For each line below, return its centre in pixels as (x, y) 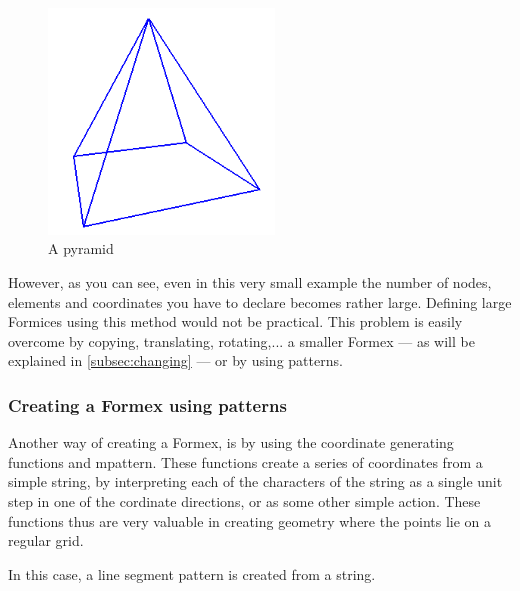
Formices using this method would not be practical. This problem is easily (235, 321)
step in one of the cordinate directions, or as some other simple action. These (244, 500)
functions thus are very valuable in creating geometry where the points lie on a (250, 520)
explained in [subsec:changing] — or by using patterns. (175, 360)
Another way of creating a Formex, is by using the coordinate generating (231, 442)
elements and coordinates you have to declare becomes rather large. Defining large (260, 301)
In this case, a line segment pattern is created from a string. (192, 573)
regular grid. (46, 540)
